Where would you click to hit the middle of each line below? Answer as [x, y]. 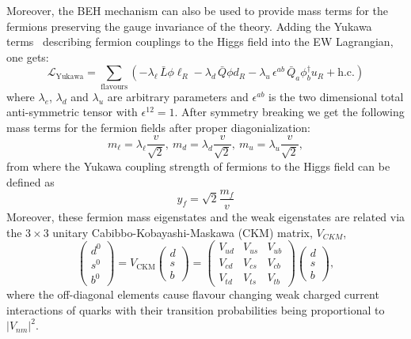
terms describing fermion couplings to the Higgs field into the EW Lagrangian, [200, 41]
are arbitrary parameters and [178, 96]
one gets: [28, 56]
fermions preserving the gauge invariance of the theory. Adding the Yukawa [189, 26]
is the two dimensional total [336, 96]
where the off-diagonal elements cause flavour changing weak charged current [193, 294]
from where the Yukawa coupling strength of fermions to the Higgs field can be [198, 166]
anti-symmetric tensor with [72, 112]
